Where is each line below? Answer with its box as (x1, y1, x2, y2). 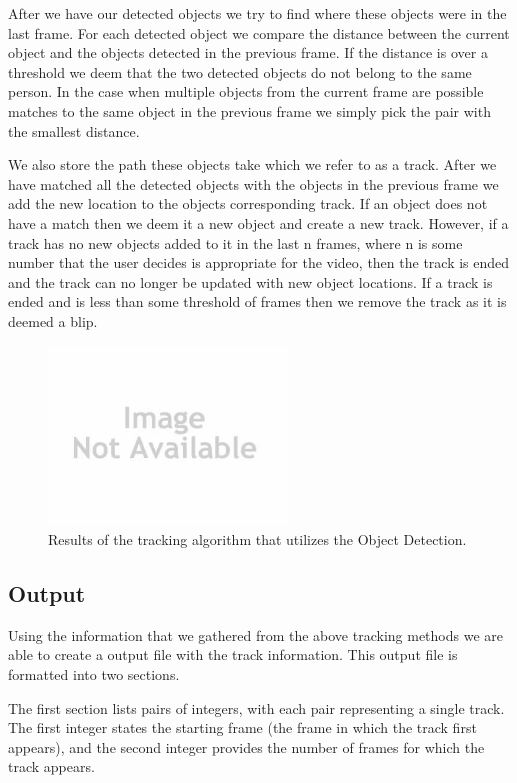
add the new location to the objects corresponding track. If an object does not (8, 193, 488, 214)
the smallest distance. (8, 120, 140, 141)
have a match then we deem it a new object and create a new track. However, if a (8, 212, 509, 233)
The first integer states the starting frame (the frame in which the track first (8, 717, 477, 738)
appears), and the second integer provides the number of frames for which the (8, 736, 485, 757)
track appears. (8, 756, 95, 777)
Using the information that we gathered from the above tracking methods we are (8, 624, 503, 645)
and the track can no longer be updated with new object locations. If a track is (8, 271, 493, 292)
